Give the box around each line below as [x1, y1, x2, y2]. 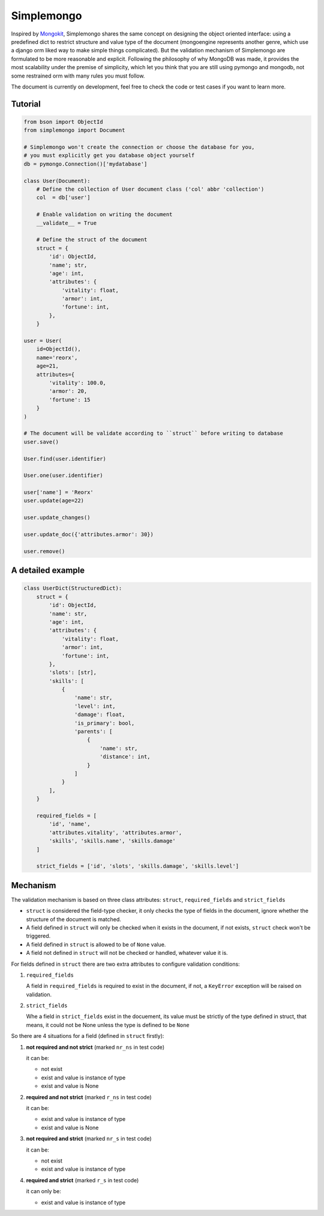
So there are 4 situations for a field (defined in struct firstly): [11, 1032, 164, 1040]
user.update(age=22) [23, 497, 84, 504]
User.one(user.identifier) [23, 472, 103, 479]
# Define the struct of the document [36, 236, 148, 243]
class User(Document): [23, 177, 91, 184]
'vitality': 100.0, [49, 380, 106, 386]
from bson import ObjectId [23, 118, 103, 125]
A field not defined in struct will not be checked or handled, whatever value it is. [26, 949, 228, 957]
